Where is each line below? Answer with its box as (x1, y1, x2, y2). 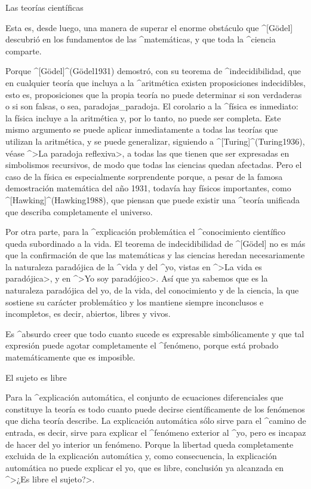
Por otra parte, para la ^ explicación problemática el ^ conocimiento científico (5, 225, 286, 238)
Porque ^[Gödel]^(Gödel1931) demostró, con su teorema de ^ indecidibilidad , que (5, 65, 301, 77)
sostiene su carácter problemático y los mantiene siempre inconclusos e (5, 295, 264, 308)
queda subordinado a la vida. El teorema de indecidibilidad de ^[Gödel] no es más (5, 237, 306, 249)
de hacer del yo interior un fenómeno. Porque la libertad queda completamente (5, 438, 294, 450)
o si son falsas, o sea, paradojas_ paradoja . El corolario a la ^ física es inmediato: (5, 100, 298, 112)
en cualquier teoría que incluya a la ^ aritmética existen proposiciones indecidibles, (5, 76, 306, 88)
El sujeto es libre (5, 371, 67, 383)
